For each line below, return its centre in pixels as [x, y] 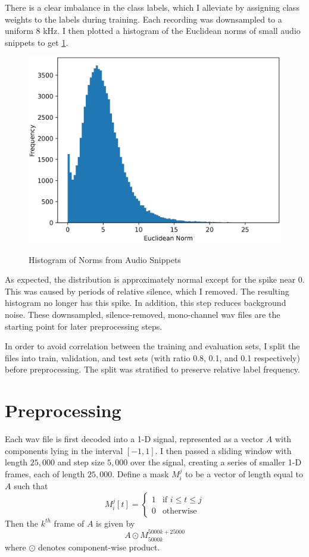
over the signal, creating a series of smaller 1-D [216, 462]
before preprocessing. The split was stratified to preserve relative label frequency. [152, 369]
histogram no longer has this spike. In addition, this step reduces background [146, 303]
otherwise [180, 511]
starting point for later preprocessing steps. [84, 326]
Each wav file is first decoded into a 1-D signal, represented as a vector [134, 439]
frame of [69, 523]
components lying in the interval [64, 450]
